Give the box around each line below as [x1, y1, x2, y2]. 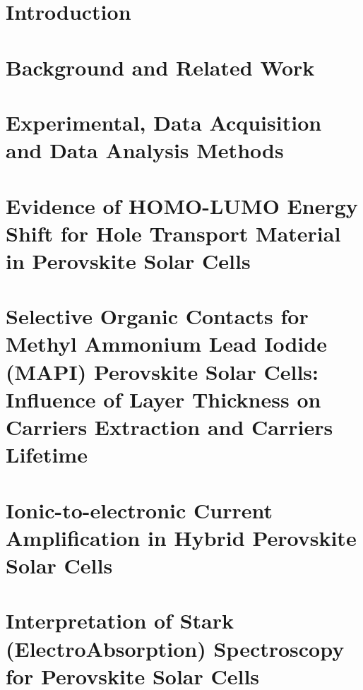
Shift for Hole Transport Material [6, 218, 341, 247]
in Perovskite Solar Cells [6, 246, 251, 275]
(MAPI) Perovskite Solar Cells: [6, 357, 319, 386]
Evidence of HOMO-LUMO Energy [6, 191, 358, 220]
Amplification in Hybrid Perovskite [6, 523, 357, 552]
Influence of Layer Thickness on [6, 384, 321, 413]
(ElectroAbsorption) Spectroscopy [6, 634, 345, 662]
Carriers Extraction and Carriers [6, 412, 333, 441]
